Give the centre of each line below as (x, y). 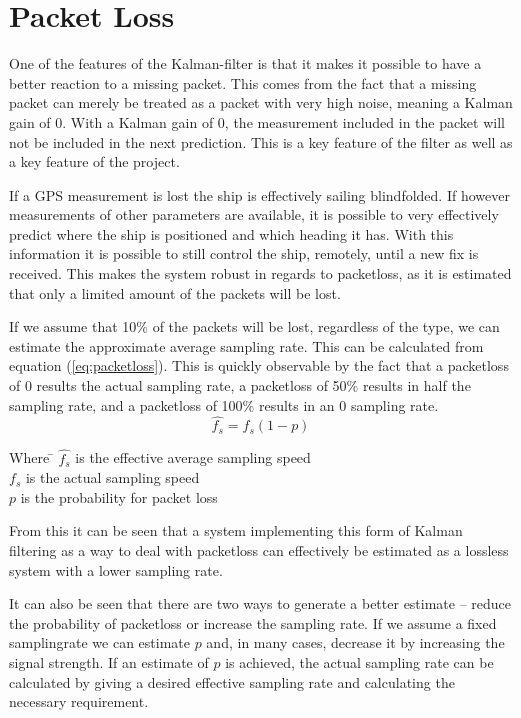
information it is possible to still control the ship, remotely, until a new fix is (244, 253)
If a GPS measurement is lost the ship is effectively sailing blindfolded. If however (259, 194)
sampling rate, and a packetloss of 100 (126, 404)
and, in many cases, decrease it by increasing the (355, 642)
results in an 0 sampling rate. (348, 404)
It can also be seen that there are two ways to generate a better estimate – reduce (260, 603)
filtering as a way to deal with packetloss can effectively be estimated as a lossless (259, 550)
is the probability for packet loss (119, 496)
